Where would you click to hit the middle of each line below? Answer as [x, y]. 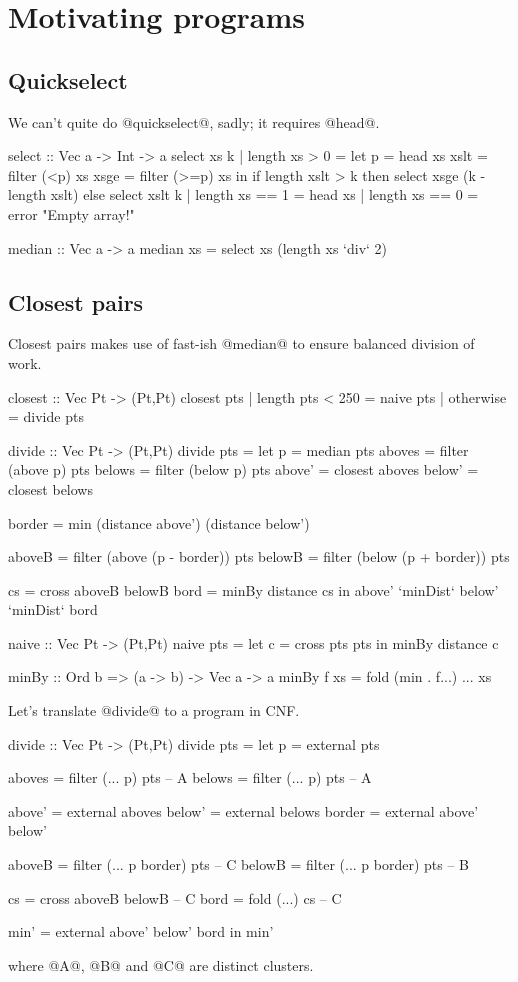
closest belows [50, 488]
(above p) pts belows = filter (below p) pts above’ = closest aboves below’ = [243, 469]
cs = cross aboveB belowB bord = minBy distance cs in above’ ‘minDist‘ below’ [253, 589]
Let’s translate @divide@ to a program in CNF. [154, 710]
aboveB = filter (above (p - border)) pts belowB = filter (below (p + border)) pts [259, 556]
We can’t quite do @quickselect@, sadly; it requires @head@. [194, 121]
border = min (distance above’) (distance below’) [159, 522]
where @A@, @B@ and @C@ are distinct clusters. [161, 964]
